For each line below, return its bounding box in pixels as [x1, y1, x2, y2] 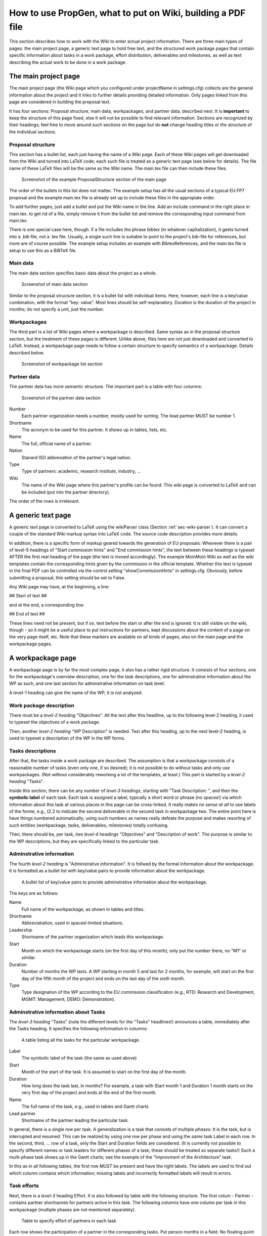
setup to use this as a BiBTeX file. [9, 247, 77, 253]
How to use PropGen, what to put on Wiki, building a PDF [9, 7, 246, 18]
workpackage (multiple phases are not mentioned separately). [9, 1206, 136, 1212]
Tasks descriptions [9, 747, 56, 754]
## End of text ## [9, 611, 45, 617]
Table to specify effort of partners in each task [21, 1218, 116, 1224]
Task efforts [9, 1182, 39, 1189]
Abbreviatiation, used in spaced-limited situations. [21, 920, 124, 926]
